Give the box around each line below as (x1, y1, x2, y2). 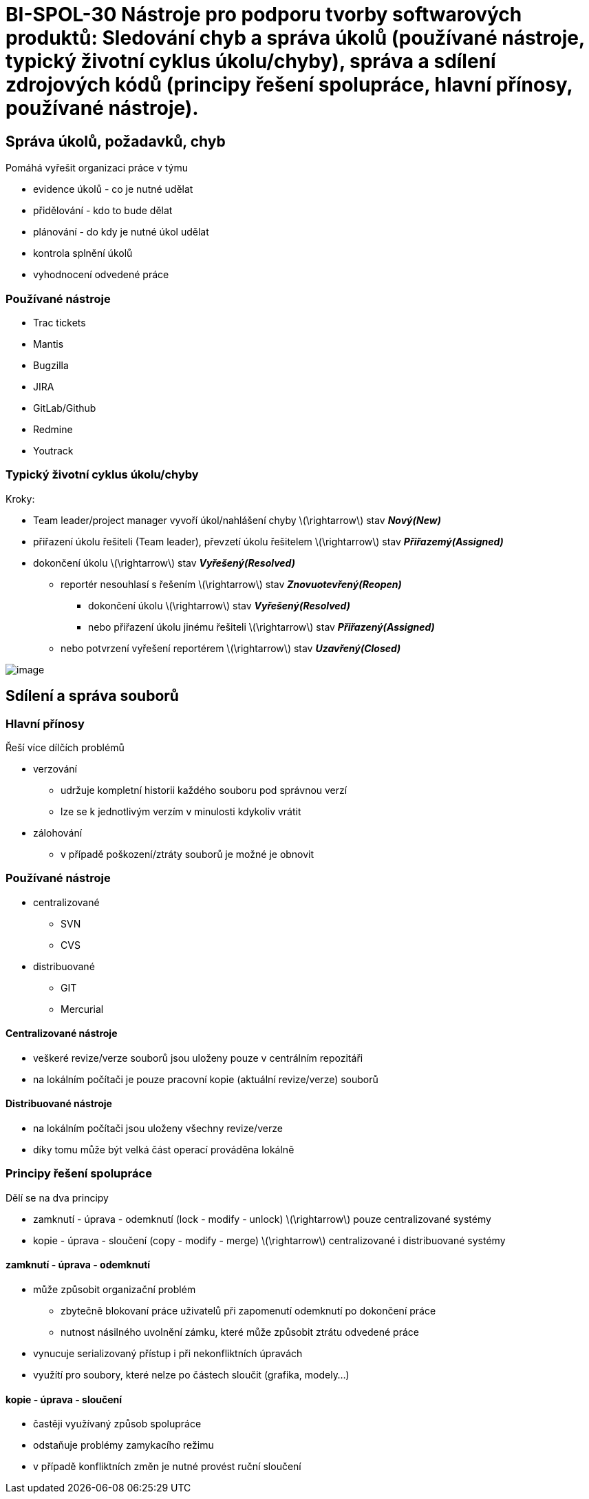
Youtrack (33, 444, 74, 457)
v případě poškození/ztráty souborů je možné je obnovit (61, 848, 314, 860)
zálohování (33, 826, 83, 839)
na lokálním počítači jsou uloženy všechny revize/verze (33, 1122, 283, 1135)
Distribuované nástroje (6, 1098, 112, 1110)
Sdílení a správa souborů (6, 687, 179, 705)
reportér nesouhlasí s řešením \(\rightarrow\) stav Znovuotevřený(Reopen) (61, 578, 402, 590)
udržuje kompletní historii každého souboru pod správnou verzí (61, 784, 347, 796)
